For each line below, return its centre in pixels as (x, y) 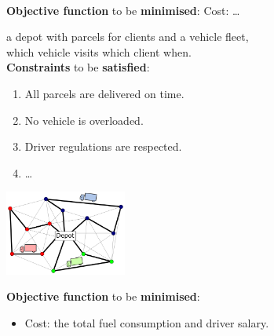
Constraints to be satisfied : (78, 67)
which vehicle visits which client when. (99, 51)
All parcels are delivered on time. (104, 93)
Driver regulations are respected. (103, 146)
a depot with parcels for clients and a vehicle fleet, (128, 37)
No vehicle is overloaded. (84, 120)
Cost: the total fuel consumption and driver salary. (147, 323)
